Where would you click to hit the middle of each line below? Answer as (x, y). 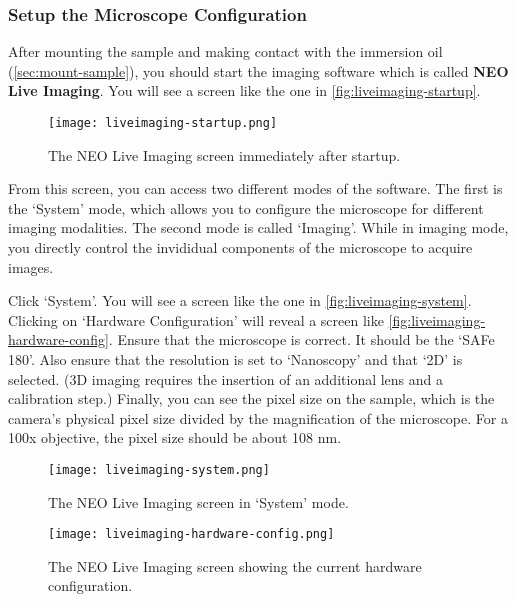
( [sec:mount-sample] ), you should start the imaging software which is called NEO (258, 70)
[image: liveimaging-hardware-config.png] (191, 534)
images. (31, 266)
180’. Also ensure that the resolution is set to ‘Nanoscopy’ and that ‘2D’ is (235, 359)
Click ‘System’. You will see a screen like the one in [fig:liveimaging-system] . (240, 300)
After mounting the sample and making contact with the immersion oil (225, 51)
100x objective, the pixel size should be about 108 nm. (175, 437)
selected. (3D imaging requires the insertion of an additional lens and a (226, 378)
